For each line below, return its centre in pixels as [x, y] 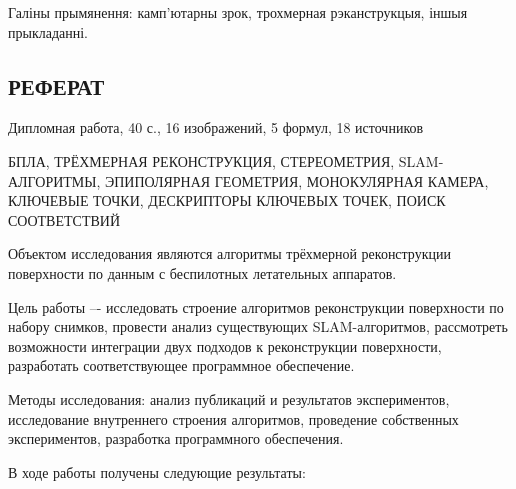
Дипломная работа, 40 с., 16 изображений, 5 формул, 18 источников [216, 127]
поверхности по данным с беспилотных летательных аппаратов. [202, 272]
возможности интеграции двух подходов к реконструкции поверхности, [225, 345]
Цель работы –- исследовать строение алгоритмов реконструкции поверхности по [256, 306]
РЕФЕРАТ [56, 85]
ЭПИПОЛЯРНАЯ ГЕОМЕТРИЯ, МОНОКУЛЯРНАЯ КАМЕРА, [296, 180]
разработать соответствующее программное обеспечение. [181, 365]
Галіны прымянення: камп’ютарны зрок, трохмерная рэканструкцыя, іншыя [238, 12]
